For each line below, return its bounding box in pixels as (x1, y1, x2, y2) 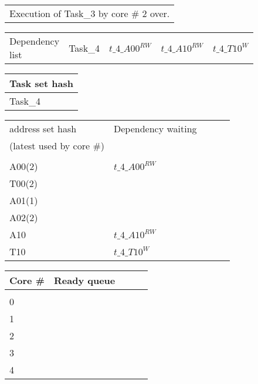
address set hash (9, 122, 77, 135)
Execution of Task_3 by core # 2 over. (9, 6, 170, 20)
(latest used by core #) (9, 139, 104, 152)
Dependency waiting (113, 122, 197, 135)
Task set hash (9, 76, 73, 90)
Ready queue (53, 273, 116, 287)
